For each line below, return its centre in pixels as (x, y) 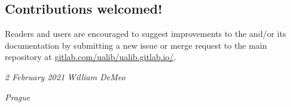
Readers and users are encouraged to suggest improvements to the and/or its (145, 34)
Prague (18, 97)
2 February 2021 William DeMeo (65, 76)
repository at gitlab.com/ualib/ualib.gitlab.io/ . (91, 57)
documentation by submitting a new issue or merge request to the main (136, 45)
